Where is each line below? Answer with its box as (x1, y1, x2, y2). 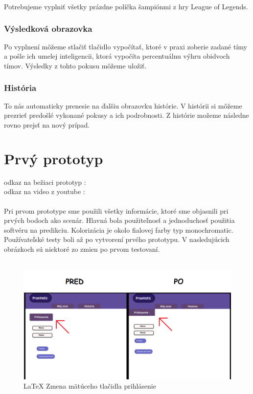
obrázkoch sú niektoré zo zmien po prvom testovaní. (4, 243, 160, 254)
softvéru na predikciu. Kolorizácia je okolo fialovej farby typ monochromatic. (4, 224, 233, 235)
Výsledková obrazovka (4, 22, 92, 34)
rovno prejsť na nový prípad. (4, 120, 90, 130)
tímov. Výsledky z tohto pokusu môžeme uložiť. (4, 61, 147, 70)
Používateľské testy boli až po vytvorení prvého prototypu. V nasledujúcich (4, 234, 230, 244)
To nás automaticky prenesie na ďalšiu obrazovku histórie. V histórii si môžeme (4, 100, 242, 110)
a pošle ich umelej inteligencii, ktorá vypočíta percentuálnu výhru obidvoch (4, 51, 230, 61)
